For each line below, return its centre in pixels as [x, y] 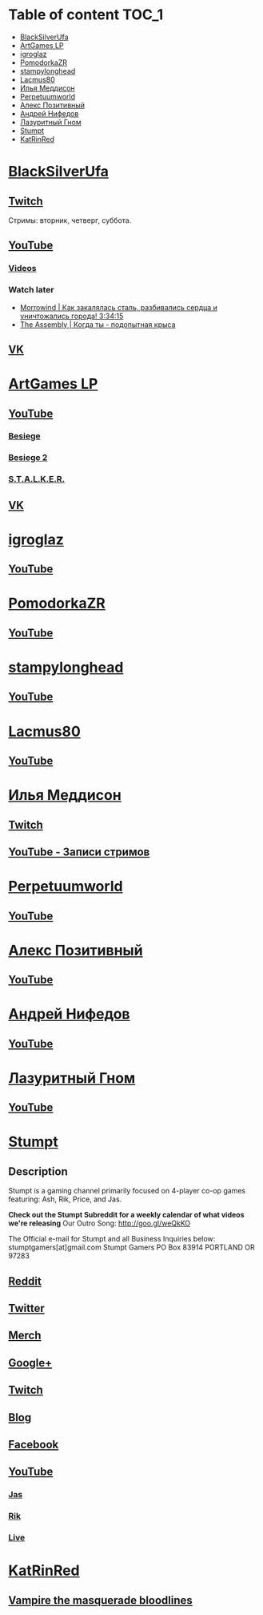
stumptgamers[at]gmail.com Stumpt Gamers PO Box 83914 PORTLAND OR [132, 1247]
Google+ [30, 1363]
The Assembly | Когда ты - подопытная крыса [98, 324]
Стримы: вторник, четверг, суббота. [70, 220]
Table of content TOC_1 [86, 15]
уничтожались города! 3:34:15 [72, 316]
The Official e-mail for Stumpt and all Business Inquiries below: [112, 1239]
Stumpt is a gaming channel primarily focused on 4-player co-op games [127, 1191]
